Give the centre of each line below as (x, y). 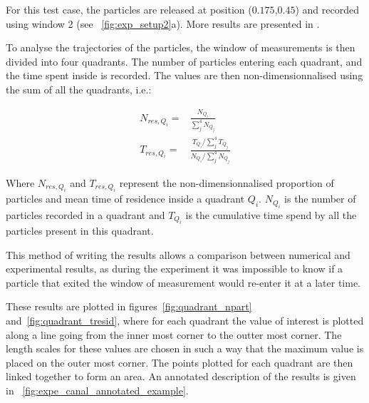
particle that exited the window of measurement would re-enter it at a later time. (183, 282)
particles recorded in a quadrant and (85, 214)
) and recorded (327, 9)
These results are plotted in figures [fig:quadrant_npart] (129, 306)
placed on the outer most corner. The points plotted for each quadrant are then (180, 362)
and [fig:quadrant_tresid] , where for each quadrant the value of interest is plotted (185, 320)
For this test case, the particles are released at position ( (129, 9)
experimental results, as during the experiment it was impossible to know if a (175, 269)
